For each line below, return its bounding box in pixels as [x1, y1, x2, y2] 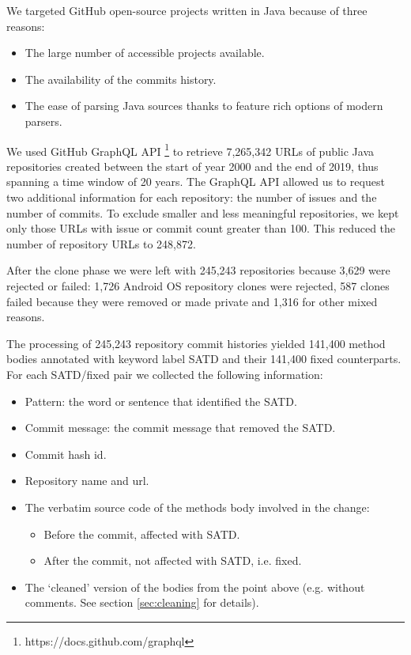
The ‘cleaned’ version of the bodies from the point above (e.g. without [25, 578, 365, 595]
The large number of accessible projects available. [25, 44, 265, 61]
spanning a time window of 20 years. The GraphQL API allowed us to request [6, 173, 385, 190]
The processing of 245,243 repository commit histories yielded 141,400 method [6, 335, 386, 351]
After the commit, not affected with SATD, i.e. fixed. [43, 552, 302, 569]
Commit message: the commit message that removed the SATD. [25, 419, 336, 436]
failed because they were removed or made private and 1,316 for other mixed [6, 293, 378, 309]
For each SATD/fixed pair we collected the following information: [6, 365, 323, 382]
